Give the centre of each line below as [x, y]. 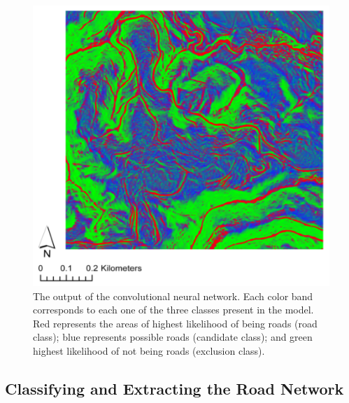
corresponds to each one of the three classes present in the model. [173, 310]
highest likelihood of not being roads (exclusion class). [149, 351]
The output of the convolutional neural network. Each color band [173, 296]
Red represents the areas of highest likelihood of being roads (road [175, 323]
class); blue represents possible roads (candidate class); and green [173, 337]
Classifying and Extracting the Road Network [174, 389]
